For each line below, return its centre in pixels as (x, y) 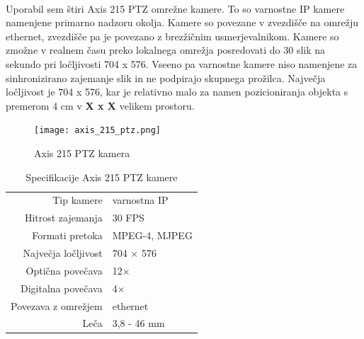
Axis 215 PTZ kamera (82, 153)
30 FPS (128, 218)
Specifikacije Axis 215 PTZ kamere (102, 177)
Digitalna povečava (61, 288)
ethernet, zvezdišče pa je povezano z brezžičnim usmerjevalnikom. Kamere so (172, 36)
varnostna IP (140, 200)
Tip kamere (78, 200)
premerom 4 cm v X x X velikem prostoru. (100, 105)
